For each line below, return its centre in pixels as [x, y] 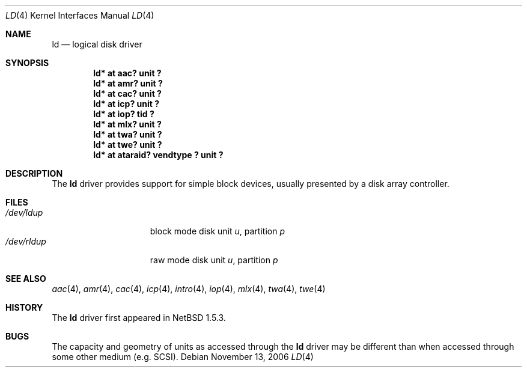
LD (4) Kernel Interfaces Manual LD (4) [80, 15]
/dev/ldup [24, 212]
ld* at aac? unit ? [127, 73]
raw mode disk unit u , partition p [214, 260]
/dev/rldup [26, 241]
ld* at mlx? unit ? [127, 124]
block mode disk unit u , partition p [218, 231]
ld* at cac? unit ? [127, 93]
